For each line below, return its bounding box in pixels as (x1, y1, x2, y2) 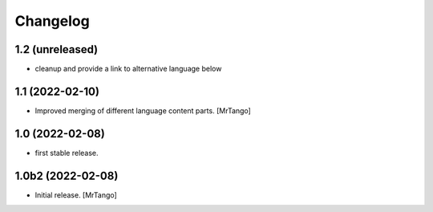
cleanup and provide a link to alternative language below (34, 64, 222, 74)
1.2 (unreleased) (14, 43, 99, 56)
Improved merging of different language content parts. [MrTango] (34, 105, 252, 116)
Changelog (14, 12, 90, 30)
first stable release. (34, 148, 99, 157)
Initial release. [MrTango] (34, 190, 118, 200)
